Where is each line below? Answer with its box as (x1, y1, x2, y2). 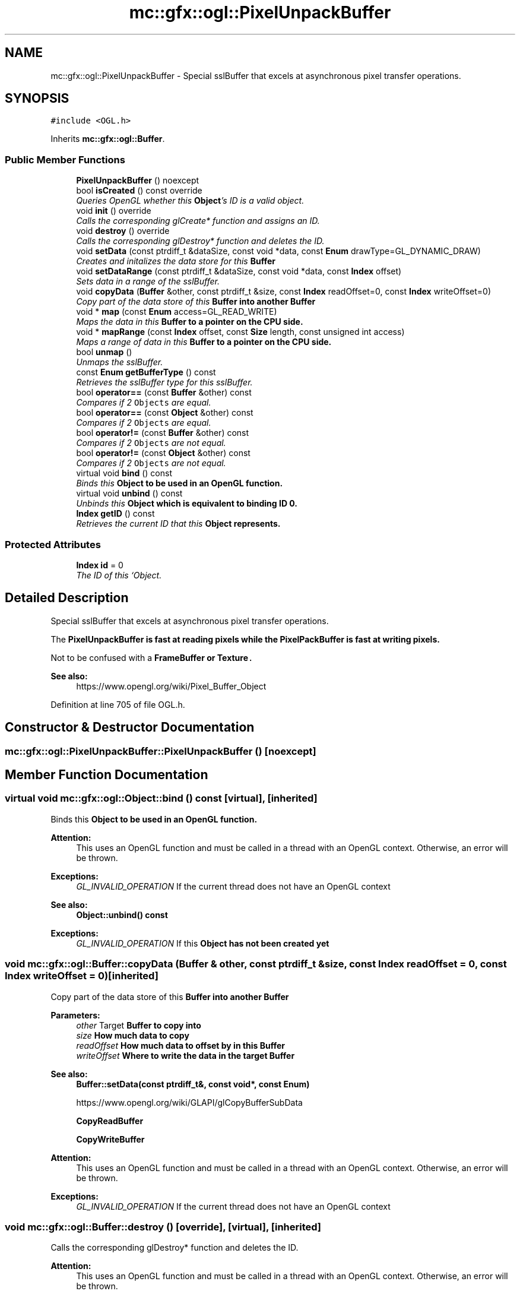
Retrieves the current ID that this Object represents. (76, 518, 281, 529)
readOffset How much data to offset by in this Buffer (76, 1040, 286, 1051)
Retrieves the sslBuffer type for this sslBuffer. (76, 377, 253, 388)
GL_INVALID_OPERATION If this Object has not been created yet (76, 938, 329, 948)
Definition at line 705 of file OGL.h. (50, 699, 185, 710)
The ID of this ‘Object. (76, 570, 162, 580)
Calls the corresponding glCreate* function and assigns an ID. (76, 216, 320, 226)
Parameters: (50, 1010, 100, 1020)
